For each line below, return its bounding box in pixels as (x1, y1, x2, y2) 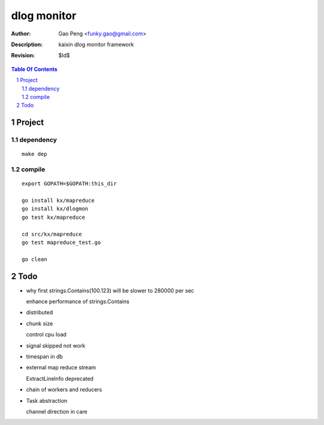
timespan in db (26, 352, 63, 360)
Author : (11, 30, 31, 37)
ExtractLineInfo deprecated (26, 375, 94, 382)
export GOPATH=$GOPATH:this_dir (22, 180, 117, 187)
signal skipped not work (26, 342, 86, 349)
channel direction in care (26, 408, 88, 415)
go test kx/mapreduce (22, 213, 85, 221)
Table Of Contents (11, 65, 58, 73)
